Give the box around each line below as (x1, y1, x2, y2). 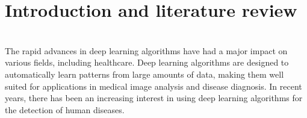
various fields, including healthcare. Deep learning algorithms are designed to (5, 56, 289, 69)
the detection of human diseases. (5, 103, 125, 116)
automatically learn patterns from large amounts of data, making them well (5, 67, 284, 80)
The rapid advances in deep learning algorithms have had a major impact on (5, 44, 288, 57)
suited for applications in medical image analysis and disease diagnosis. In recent (5, 79, 302, 92)
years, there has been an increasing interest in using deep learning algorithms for (5, 92, 303, 104)
